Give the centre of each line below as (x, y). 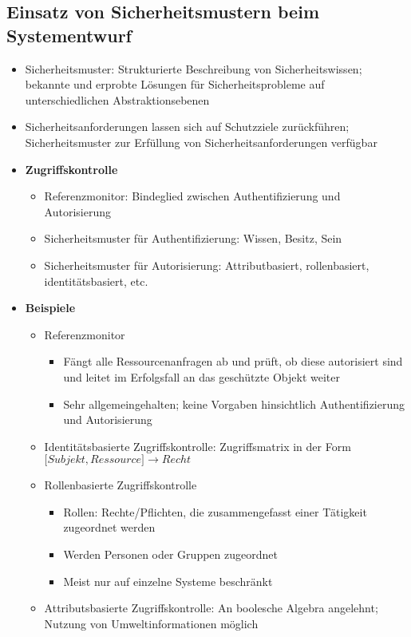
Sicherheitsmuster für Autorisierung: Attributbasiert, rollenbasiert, (207, 265)
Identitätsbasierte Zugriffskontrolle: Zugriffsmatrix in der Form (198, 446)
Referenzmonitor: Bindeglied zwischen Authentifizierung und (192, 196)
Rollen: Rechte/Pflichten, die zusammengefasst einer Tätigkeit (215, 511)
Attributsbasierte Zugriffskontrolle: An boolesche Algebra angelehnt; (211, 608)
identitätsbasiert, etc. (96, 281)
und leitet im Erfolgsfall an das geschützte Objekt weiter (202, 376)
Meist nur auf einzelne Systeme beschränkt (168, 581)
